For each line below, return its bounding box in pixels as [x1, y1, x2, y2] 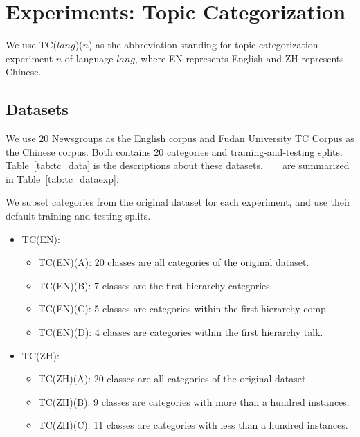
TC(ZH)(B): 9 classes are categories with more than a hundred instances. [38, 394, 350, 409]
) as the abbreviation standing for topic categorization [88, 37, 318, 52]
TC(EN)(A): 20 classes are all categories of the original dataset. [38, 255, 309, 269]
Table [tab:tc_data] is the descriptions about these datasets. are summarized [6, 158, 350, 172]
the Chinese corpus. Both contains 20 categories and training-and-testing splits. [6, 144, 343, 159]
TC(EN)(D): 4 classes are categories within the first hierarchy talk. [38, 325, 323, 339]
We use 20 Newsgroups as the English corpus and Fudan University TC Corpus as [6, 131, 354, 145]
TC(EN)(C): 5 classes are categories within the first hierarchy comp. [38, 301, 329, 316]
